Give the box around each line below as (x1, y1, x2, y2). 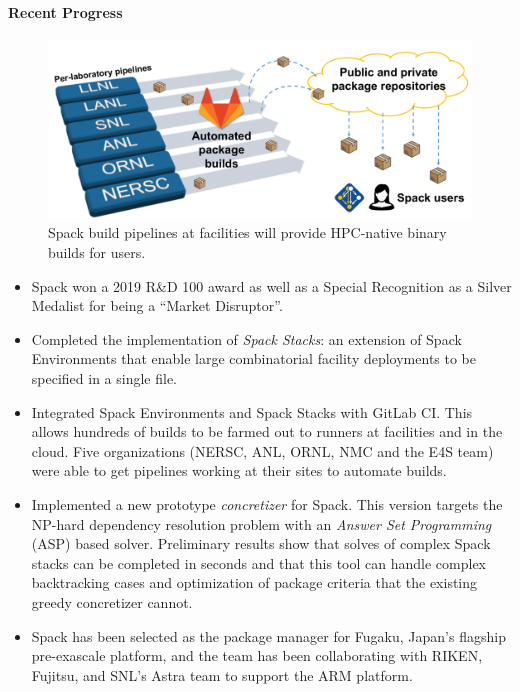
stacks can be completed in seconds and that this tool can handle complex (31, 552, 486, 573)
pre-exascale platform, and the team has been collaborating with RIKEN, (31, 645, 483, 666)
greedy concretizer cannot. (31, 591, 193, 612)
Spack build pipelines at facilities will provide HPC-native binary (48, 222, 447, 243)
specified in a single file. (31, 368, 178, 388)
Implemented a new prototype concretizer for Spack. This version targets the (31, 493, 503, 514)
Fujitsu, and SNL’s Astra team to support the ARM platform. (31, 664, 413, 685)
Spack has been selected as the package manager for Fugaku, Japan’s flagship (31, 625, 506, 646)
